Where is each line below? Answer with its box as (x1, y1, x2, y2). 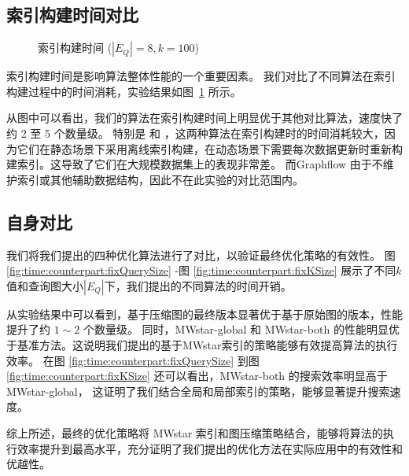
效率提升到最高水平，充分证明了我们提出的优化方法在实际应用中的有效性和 (17, 440, 403, 456)
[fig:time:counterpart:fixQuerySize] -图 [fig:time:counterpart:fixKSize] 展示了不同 (6, 262, 396, 279)
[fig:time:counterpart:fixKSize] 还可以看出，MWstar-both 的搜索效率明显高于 (6, 367, 388, 384)
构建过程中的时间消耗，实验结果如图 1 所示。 (6, 83, 241, 99)
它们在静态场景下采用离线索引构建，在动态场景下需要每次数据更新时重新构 (17, 140, 403, 157)
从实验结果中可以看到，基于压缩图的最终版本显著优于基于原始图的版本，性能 (6, 305, 403, 322)
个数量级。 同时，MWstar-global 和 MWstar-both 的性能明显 (83, 321, 389, 338)
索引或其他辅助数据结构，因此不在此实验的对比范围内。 (17, 171, 304, 187)
